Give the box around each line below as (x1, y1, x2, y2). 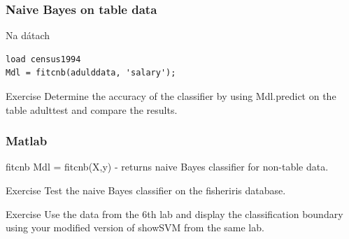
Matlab (6, 132, 48, 150)
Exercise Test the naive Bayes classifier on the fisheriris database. (6, 183, 286, 197)
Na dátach (6, 28, 50, 43)
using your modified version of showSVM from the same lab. (6, 220, 264, 235)
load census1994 (6, 54, 81, 64)
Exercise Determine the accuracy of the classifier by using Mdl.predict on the (6, 89, 336, 103)
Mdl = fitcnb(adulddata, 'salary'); (6, 68, 176, 78)
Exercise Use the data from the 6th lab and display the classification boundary (6, 206, 343, 221)
